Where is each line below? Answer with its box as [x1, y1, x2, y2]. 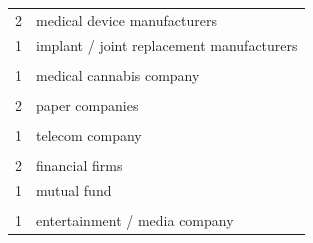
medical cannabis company [36, 64, 200, 85]
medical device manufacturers [36, 9, 217, 30]
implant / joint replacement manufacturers [36, 34, 298, 55]
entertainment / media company [36, 209, 234, 230]
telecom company [36, 124, 142, 145]
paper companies [36, 94, 139, 115]
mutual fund [36, 179, 112, 200]
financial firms [36, 154, 123, 175]
